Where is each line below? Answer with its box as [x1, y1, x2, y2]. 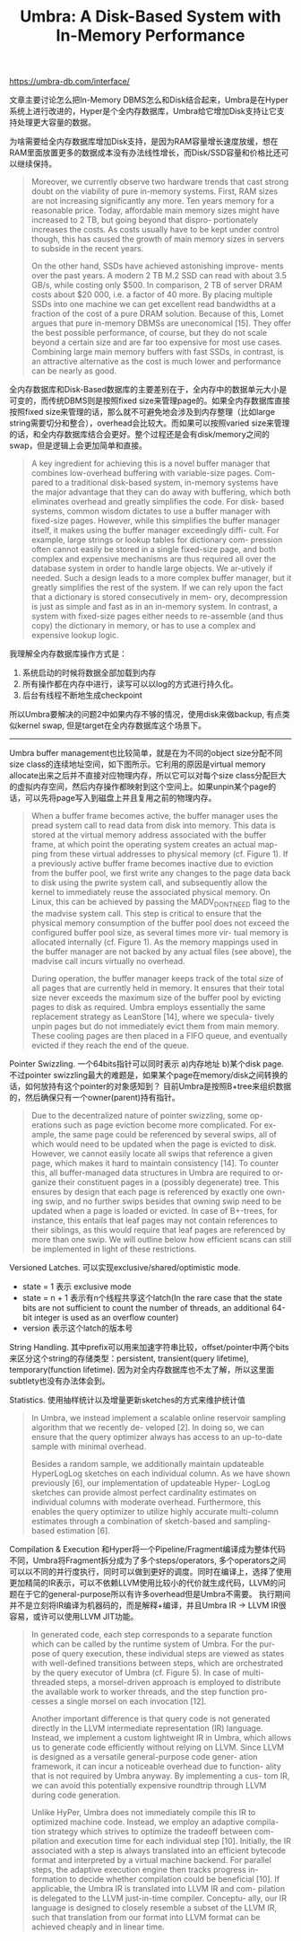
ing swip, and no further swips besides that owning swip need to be [30, 1196, 282, 1207]
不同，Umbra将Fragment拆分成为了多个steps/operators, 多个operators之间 [9, 1555, 287, 1566]
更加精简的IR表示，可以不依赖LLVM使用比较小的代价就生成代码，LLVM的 [9, 1577, 279, 1588]
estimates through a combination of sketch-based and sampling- [30, 1515, 271, 1526]
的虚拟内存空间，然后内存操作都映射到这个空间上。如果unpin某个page [9, 781, 269, 792]
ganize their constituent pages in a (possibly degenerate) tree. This [30, 1176, 279, 1187]
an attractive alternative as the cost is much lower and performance [30, 356, 282, 367]
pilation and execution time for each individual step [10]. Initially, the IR [30, 1835, 291, 1846]
